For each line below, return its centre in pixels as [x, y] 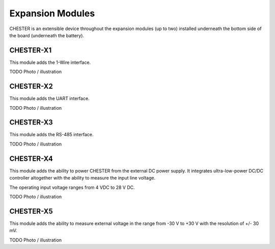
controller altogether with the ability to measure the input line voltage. [82, 178]
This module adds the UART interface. [49, 98]
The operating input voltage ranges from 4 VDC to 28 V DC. [72, 187]
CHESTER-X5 [31, 211]
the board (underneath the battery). [47, 35]
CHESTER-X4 [31, 158]
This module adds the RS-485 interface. [51, 135]
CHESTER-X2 [31, 86]
